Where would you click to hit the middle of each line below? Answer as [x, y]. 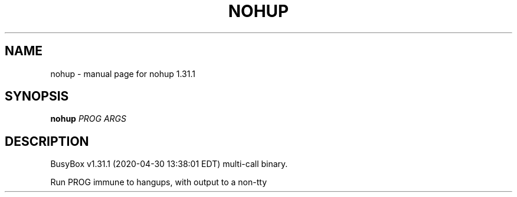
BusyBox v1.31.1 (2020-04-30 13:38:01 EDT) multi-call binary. [169, 164]
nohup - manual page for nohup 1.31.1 [123, 74]
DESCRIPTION [47, 141]
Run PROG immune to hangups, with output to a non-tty [158, 182]
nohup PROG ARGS [88, 119]
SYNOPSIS [37, 96]
